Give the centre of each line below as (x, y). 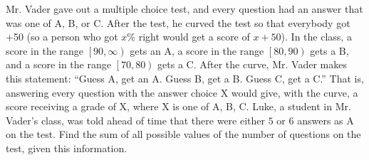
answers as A (326, 120)
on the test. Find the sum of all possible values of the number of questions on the (183, 134)
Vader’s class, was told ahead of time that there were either (136, 120)
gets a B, (329, 50)
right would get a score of (194, 37)
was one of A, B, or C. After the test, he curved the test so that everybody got (178, 22)
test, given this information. (67, 148)
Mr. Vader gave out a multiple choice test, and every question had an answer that (184, 9)
